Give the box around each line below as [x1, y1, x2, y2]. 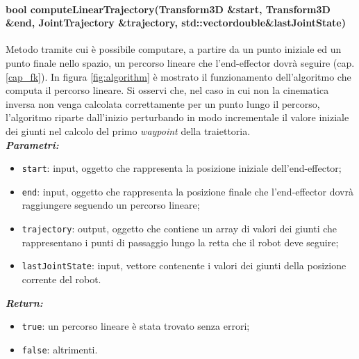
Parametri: [6, 137, 59, 152]
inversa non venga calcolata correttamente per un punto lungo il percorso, [6, 96, 320, 111]
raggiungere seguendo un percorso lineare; [22, 198, 200, 212]
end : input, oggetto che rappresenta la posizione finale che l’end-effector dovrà [22, 184, 353, 198]
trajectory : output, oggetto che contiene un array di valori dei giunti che [22, 221, 337, 236]
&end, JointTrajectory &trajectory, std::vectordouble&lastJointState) [6, 15, 346, 30]
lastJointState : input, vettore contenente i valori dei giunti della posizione [22, 258, 347, 273]
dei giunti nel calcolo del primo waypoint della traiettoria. [6, 123, 251, 138]
